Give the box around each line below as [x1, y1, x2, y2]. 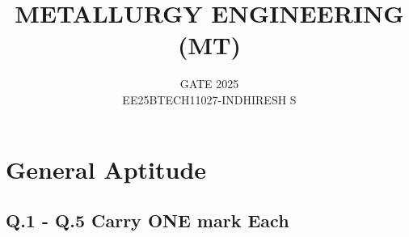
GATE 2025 [179, 75, 239, 92]
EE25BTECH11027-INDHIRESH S [122, 91, 297, 108]
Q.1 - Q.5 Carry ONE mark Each [6, 208, 289, 233]
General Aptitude [6, 152, 207, 185]
